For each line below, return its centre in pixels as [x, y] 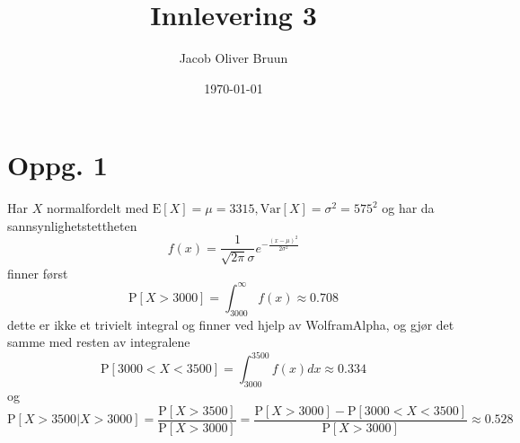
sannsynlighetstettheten [72, 225]
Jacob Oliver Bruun [234, 58]
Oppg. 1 [57, 165]
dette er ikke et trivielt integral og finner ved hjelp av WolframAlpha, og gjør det [231, 324]
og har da [408, 208]
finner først [38, 273]
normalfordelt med [97, 208]
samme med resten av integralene [99, 342]
